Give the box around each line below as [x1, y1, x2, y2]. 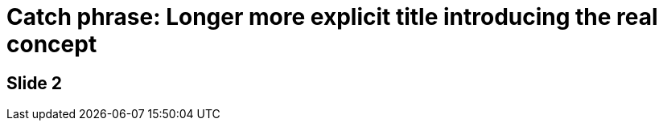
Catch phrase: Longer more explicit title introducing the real [6, 3, 658, 31]
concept [6, 31, 97, 58]
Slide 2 [6, 72, 63, 93]
